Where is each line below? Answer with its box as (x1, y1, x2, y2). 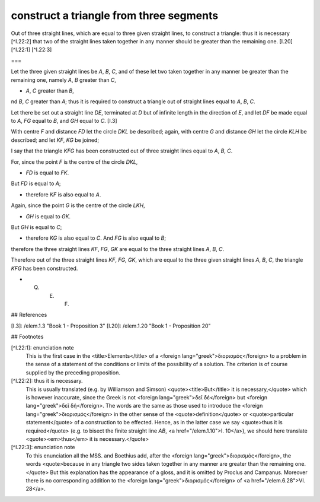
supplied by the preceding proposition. (25, 368, 121, 376)
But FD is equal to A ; (11, 180, 61, 187)
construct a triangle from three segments (11, 9, 219, 22)
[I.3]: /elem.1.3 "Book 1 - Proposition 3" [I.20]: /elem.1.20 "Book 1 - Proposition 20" (11, 322, 211, 329)
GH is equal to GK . (25, 212, 71, 220)
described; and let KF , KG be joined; (11, 136, 100, 144)
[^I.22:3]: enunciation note (11, 444, 75, 451)
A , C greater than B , (25, 87, 74, 94)
